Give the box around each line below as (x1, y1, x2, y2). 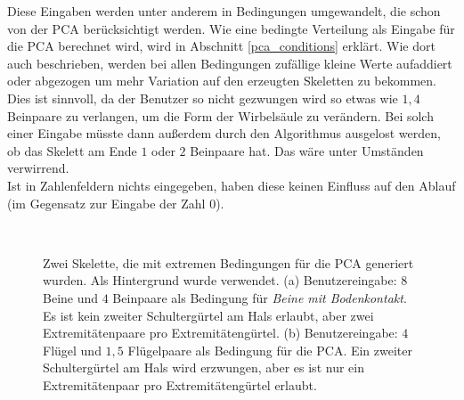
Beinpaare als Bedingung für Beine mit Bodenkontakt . (112, 288, 407, 306)
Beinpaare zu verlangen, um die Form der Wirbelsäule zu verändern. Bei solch (7, 106, 434, 125)
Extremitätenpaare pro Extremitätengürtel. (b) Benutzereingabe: (43, 323, 398, 342)
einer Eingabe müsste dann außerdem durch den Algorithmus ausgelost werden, (7, 124, 441, 143)
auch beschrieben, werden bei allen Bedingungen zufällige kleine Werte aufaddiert (7, 53, 452, 72)
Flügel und (43, 340, 102, 359)
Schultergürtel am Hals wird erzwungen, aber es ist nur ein (43, 358, 364, 377)
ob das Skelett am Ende (7, 141, 137, 159)
